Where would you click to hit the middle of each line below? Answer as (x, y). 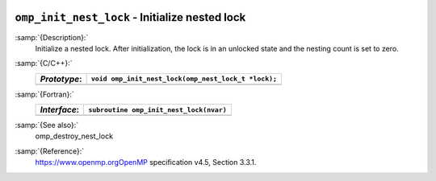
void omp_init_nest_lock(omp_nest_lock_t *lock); (184, 79)
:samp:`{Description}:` (52, 37)
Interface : (60, 110)
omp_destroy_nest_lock (74, 136)
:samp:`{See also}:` (47, 125)
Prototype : (61, 79)
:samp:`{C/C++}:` (44, 64)
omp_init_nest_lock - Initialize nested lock (130, 17)
